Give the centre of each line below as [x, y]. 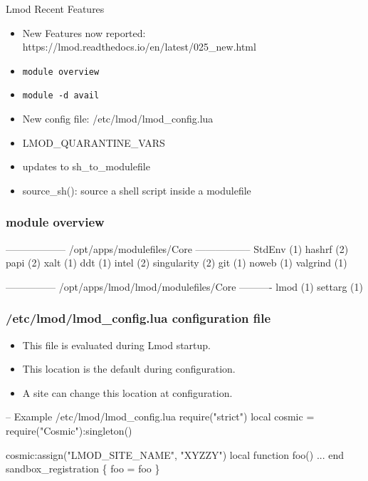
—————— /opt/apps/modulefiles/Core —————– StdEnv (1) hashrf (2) [177, 248]
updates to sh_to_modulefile [86, 166]
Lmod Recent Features [55, 9]
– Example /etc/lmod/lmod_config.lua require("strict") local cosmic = [160, 417]
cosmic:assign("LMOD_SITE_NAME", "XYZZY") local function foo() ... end [175, 454]
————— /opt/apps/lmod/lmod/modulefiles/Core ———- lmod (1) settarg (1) [184, 286]
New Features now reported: [84, 32]
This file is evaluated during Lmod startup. [116, 345]
